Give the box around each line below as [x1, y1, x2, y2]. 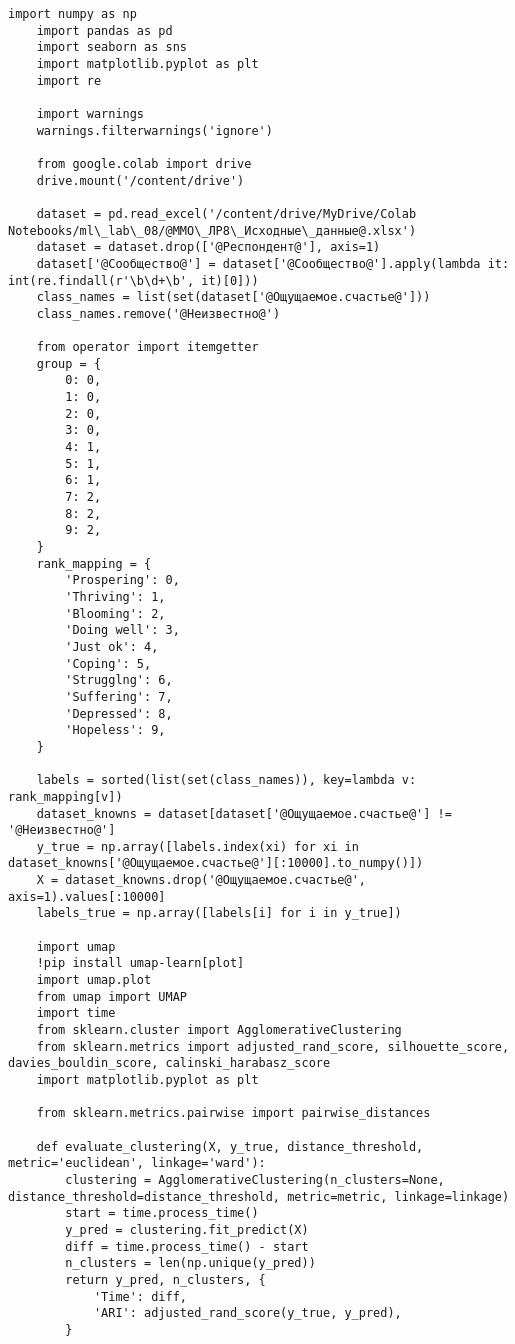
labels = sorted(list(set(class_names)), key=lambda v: [36, 773, 417, 788]
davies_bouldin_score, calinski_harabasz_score [8, 1056, 331, 1071]
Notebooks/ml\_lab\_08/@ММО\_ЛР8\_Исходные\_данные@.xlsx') [8, 223, 417, 238]
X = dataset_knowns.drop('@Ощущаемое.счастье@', [36, 873, 366, 888]
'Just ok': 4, [65, 639, 159, 654]
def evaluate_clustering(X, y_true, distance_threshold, [36, 1139, 424, 1154]
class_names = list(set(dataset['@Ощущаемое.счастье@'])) [36, 290, 431, 305]
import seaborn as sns [36, 40, 187, 55]
